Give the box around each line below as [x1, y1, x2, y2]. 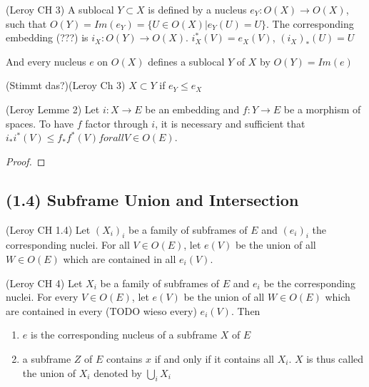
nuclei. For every [6, 289, 79, 304]
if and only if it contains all [154, 351, 274, 366]
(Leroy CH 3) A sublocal [6, 2, 114, 16]
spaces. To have [6, 115, 74, 130]
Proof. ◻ [6, 153, 46, 168]
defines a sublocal [148, 53, 225, 68]
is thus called [306, 351, 364, 366]
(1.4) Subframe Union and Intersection [6, 188, 299, 210]
